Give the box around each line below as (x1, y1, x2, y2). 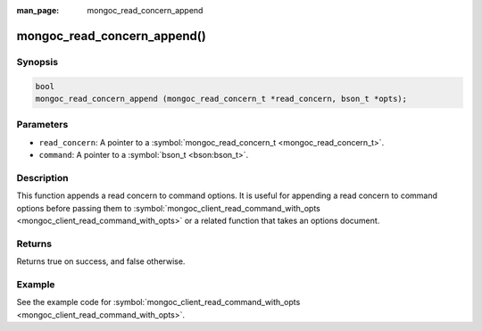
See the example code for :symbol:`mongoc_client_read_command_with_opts (16, 297, 301, 308)
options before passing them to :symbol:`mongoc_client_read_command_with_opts (16, 203, 320, 213)
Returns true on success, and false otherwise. (16, 256, 186, 267)
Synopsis (16, 55, 58, 68)
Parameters (16, 119, 69, 131)
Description (16, 171, 69, 184)
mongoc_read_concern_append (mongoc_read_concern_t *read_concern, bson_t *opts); (35, 94, 408, 103)
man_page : (16, 5, 60, 15)
